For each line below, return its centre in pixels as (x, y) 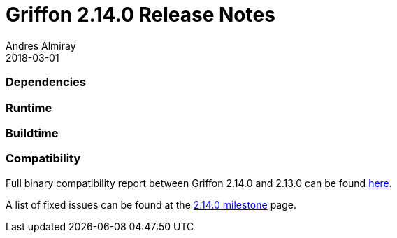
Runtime (29, 107)
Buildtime (32, 133)
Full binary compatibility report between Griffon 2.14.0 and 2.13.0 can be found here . (199, 183)
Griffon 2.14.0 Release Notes (140, 15)
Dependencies (46, 82)
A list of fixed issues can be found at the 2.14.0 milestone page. (151, 204)
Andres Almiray (41, 45)
